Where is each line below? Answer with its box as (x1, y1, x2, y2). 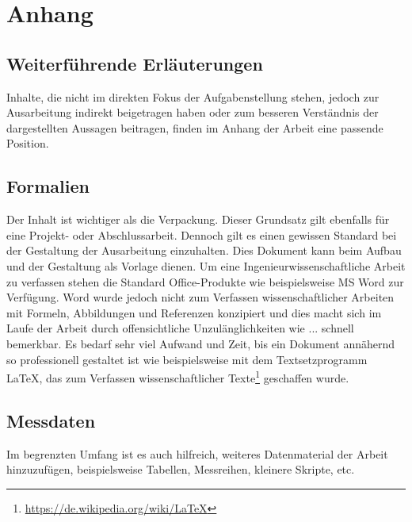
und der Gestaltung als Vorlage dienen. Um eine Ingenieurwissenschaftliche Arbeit (6, 257, 406, 274)
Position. (6, 135, 49, 152)
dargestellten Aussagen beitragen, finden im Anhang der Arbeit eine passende (6, 119, 383, 136)
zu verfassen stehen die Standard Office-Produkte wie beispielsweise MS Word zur (6, 273, 404, 290)
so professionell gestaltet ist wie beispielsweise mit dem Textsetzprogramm (6, 351, 368, 367)
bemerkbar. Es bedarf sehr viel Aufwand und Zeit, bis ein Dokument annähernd (6, 335, 395, 351)
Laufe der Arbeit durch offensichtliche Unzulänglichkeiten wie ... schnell (6, 320, 354, 336)
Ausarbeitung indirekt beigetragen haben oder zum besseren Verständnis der (6, 104, 379, 121)
